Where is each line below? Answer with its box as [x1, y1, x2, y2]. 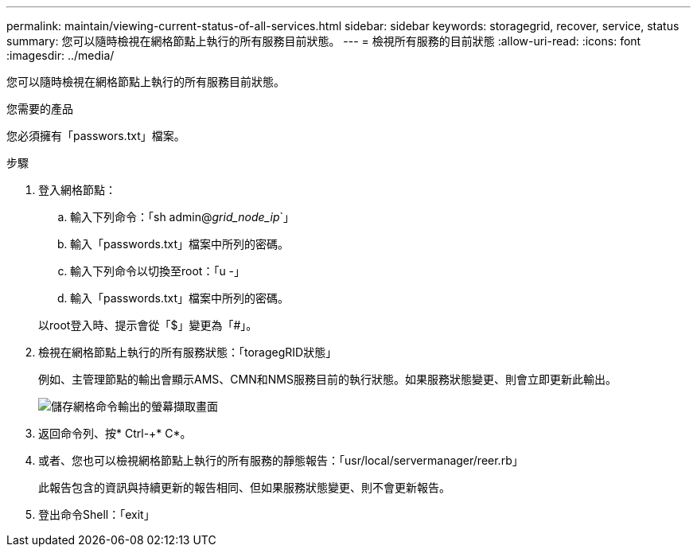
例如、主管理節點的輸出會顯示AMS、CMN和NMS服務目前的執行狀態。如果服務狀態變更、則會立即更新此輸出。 [38, 372, 617, 386]
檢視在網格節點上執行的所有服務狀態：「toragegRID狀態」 [38, 345, 337, 359]
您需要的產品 [6, 102, 73, 115]
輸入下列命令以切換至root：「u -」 [70, 264, 246, 278]
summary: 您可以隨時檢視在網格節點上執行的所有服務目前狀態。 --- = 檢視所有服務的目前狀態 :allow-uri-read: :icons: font [6, 34, 641, 48]
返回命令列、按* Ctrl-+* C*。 [38, 426, 192, 440]
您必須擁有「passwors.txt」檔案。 [6, 129, 185, 142]
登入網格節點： [38, 183, 116, 197]
